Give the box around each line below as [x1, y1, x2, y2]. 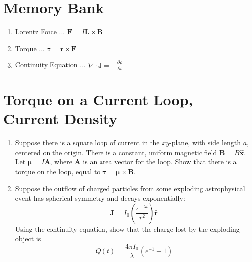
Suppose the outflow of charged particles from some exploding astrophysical [15, 183, 245, 193]
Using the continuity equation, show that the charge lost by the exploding [15, 223, 240, 234]
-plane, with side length [169, 137, 241, 148]
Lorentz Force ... [15, 26, 65, 37]
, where [50, 157, 72, 167]
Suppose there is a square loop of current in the [15, 137, 160, 148]
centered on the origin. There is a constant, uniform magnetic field [15, 147, 217, 157]
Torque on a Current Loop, [3, 89, 193, 109]
